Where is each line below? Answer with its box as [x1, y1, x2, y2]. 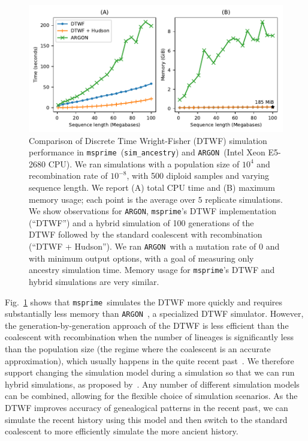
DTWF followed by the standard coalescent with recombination [29, 228, 262, 241]
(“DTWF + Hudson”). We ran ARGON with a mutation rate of [29, 240, 256, 253]
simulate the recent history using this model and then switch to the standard [5, 413, 288, 425]
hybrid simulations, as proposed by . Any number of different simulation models [5, 377, 300, 390]
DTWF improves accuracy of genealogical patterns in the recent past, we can [5, 401, 288, 414]
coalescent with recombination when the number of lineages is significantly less [5, 331, 294, 343]
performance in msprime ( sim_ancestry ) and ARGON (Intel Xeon [29, 146, 265, 158]
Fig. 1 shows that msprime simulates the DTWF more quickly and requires [5, 295, 283, 308]
